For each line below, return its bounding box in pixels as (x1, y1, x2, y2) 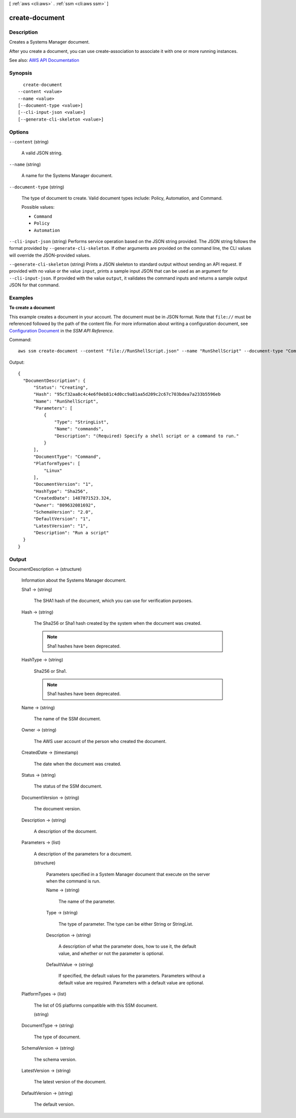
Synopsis (9, 69, 32, 76)
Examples (9, 294, 34, 301)
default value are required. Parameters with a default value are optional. (58, 979, 204, 985)
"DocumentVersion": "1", (33, 481, 94, 487)
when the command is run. (46, 878, 101, 884)
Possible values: (21, 204, 55, 210)
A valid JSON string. (21, 150, 63, 156)
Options (9, 129, 29, 136)
